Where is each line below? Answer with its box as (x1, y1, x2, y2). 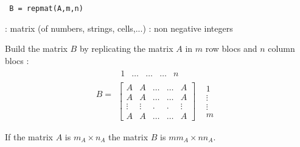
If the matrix (5, 130, 53, 143)
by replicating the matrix (79, 42, 173, 55)
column (268, 42, 295, 55)
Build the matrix (5, 42, 68, 55)
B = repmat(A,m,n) (9, 4, 83, 13)
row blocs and (205, 42, 257, 55)
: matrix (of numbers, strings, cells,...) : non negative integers (5, 21, 233, 34)
